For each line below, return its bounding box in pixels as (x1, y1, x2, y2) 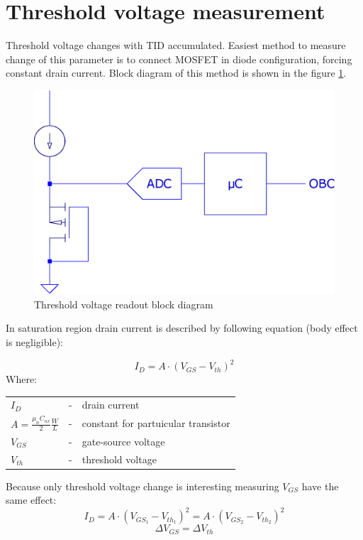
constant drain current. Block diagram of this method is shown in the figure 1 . (6, 65, 347, 80)
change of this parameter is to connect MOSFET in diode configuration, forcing (6, 51, 352, 66)
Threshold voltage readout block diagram (34, 296, 213, 311)
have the (301, 478, 339, 493)
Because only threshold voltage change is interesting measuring (6, 478, 279, 493)
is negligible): (6, 335, 63, 350)
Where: (6, 372, 37, 387)
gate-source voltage (82, 433, 165, 448)
